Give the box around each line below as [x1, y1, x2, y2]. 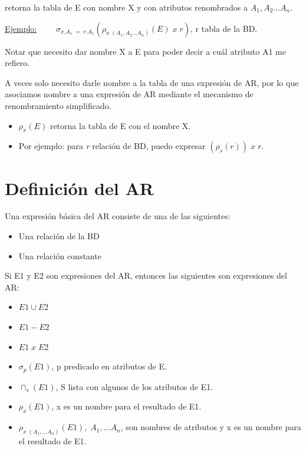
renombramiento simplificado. [5, 99, 111, 111]
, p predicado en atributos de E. [51, 360, 167, 372]
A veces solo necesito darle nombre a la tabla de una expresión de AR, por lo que [5, 76, 299, 88]
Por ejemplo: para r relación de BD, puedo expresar [18, 140, 206, 152]
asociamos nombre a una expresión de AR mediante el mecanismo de [5, 88, 254, 100]
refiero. [5, 57, 30, 69]
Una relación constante [18, 249, 101, 262]
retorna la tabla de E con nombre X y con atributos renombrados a [5, 1, 248, 13]
